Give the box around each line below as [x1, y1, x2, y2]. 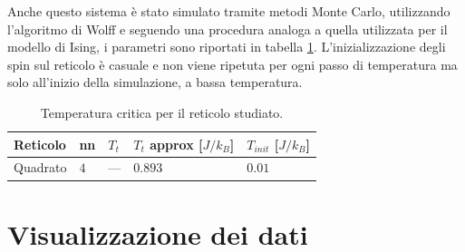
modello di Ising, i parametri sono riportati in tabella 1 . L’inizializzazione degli [7, 37, 446, 56]
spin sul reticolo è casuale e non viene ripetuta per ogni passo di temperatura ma [7, 54, 458, 73]
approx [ [150, 134, 203, 153]
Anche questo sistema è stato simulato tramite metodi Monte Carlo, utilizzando [7, 2, 450, 20]
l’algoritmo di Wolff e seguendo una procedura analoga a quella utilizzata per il [7, 19, 448, 38]
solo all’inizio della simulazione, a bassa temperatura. [7, 73, 303, 92]
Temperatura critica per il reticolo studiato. [40, 102, 284, 121]
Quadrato [14, 158, 67, 177]
